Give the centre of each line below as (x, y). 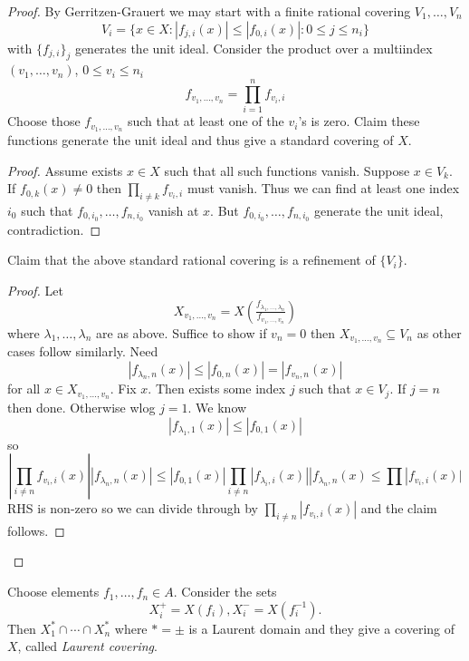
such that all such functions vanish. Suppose (287, 170)
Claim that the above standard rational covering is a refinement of (191, 260)
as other (439, 332)
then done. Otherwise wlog (81, 407)
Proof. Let (35, 290)
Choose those (44, 121)
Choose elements (53, 592)
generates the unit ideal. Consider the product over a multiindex (254, 48)
